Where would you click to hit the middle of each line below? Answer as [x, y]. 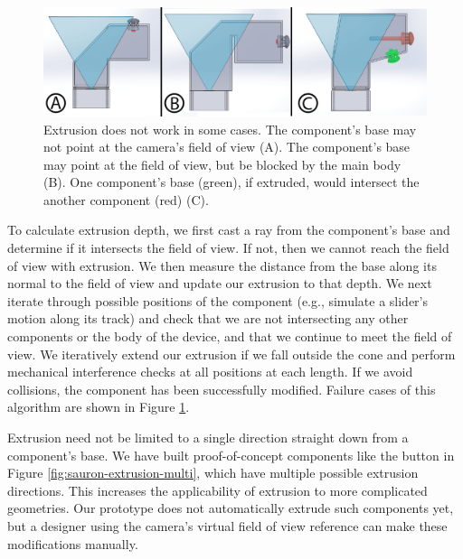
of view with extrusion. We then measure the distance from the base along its [222, 265]
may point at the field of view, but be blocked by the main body [222, 164]
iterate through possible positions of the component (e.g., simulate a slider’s [217, 300]
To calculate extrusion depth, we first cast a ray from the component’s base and [229, 230]
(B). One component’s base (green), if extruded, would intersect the [231, 182]
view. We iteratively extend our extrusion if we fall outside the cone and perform [231, 354]
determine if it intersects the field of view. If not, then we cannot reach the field [228, 248]
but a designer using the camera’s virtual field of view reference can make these [227, 525]
